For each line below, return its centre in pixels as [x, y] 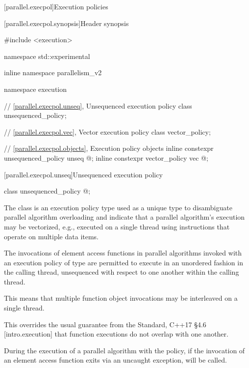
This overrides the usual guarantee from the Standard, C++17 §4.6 [105, 324]
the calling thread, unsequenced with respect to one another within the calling [122, 272]
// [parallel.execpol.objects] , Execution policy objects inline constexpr [109, 148]
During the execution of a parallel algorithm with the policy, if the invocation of [124, 350]
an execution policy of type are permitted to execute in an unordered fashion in [124, 262]
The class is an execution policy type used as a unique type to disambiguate [118, 207]
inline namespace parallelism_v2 [53, 72]
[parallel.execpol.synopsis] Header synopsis [66, 23]
